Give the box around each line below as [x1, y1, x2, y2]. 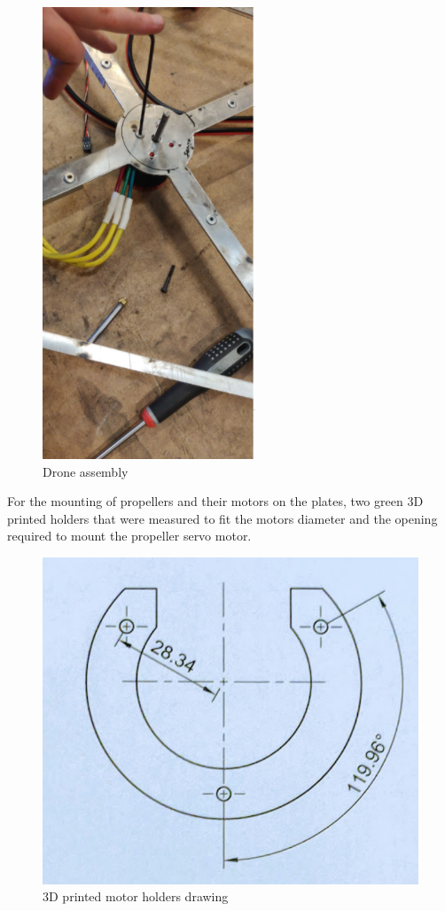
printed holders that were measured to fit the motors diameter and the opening [7, 509, 438, 527]
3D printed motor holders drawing [43, 887, 229, 906]
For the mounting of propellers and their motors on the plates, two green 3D [7, 492, 424, 510]
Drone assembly [43, 462, 129, 480]
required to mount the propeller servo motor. [7, 526, 252, 545]
